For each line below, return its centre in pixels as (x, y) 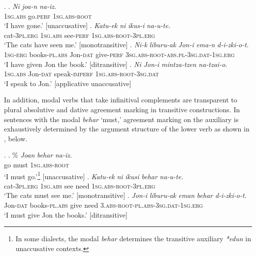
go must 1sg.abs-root (37, 164)
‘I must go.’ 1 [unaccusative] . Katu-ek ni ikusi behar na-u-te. (94, 175)
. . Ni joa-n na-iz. (30, 6)
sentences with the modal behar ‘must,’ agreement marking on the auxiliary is (121, 119)
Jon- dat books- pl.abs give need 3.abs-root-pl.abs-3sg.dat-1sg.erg (104, 205)
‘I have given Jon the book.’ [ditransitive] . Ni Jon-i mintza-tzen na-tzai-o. (116, 64)
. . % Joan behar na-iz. (38, 155)
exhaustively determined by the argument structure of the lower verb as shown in (127, 129)
